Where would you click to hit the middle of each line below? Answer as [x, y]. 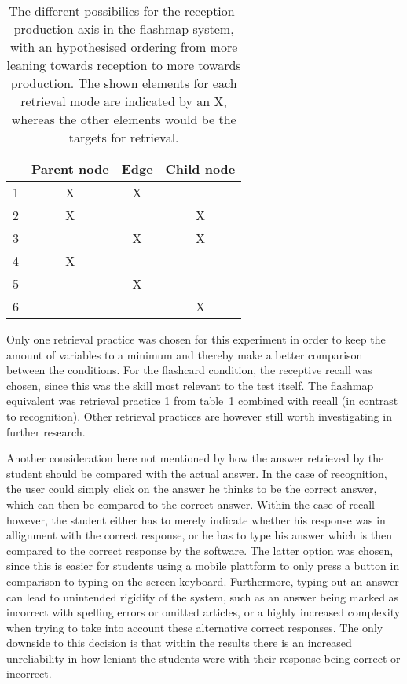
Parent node [70, 169]
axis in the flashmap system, [156, 29]
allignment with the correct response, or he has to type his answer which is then [200, 535]
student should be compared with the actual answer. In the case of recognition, [197, 473]
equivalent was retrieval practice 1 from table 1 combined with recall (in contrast [202, 401]
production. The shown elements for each [124, 83]
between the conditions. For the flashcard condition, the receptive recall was [189, 370]
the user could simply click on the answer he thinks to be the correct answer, [192, 489]
